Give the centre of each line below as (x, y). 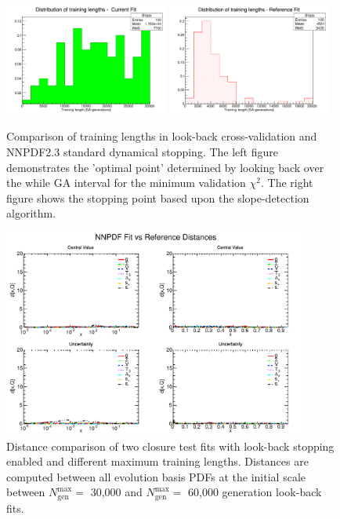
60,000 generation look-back (255, 492)
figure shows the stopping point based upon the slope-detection (158, 197)
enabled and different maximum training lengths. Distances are (157, 461)
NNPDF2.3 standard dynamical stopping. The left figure (142, 151)
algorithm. (31, 213)
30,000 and (116, 492)
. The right (287, 183)
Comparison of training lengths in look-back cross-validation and (162, 136)
